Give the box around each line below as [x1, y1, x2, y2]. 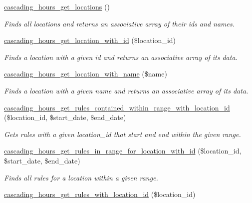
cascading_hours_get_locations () [4, 1, 110, 11]
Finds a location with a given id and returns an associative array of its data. [4, 51, 238, 62]
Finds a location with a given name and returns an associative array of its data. [4, 85, 249, 95]
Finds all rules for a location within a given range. [4, 172, 158, 182]
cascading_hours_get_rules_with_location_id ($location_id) [4, 189, 196, 199]
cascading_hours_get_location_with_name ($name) [4, 68, 167, 79]
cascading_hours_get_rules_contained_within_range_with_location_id [4, 102, 230, 112]
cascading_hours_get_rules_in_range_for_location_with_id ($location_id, [4, 145, 242, 156]
